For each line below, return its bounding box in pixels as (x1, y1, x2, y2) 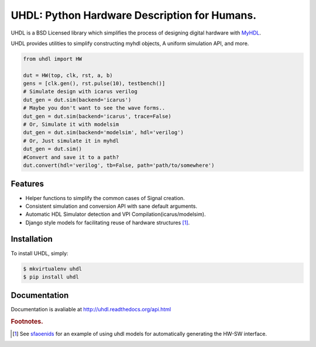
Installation (11, 234, 53, 244)
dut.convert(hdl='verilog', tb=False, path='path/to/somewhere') (23, 162, 215, 169)
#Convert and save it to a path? (23, 154, 119, 160)
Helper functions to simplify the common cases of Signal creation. (25, 194, 185, 201)
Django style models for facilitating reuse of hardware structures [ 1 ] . (25, 219, 190, 226)
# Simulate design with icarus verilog (23, 88, 138, 95)
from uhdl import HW (23, 56, 82, 62)
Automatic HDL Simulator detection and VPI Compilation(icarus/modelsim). (25, 211, 206, 218)
